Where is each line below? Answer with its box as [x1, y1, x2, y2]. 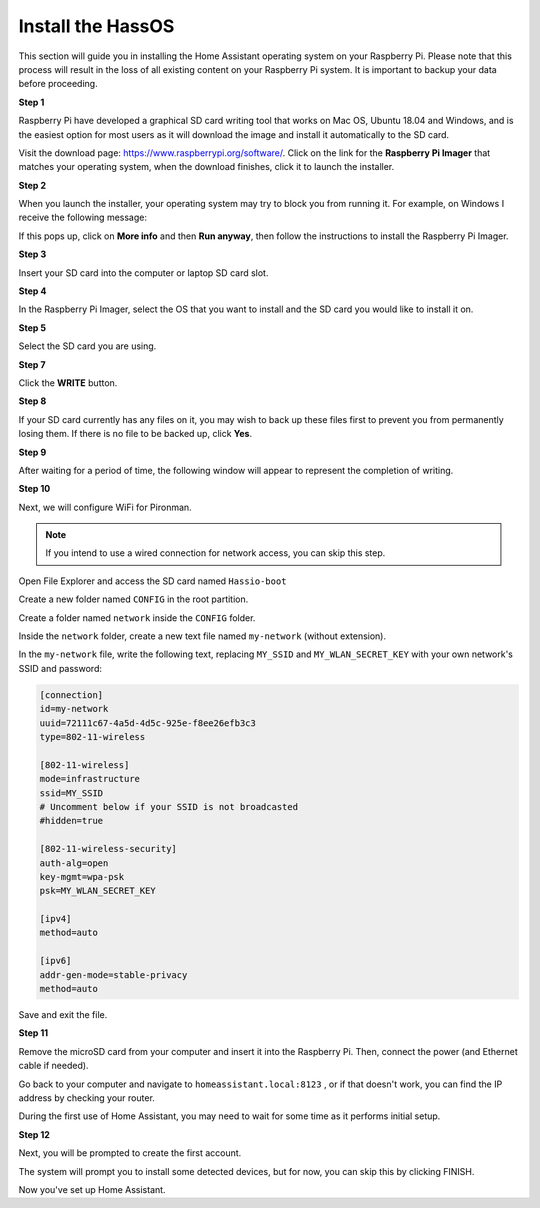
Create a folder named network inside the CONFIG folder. [18, 611, 256, 624]
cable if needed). [18, 1060, 89, 1072]
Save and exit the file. [18, 1009, 108, 1020]
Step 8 [18, 395, 47, 407]
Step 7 [18, 358, 46, 370]
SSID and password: [18, 662, 102, 674]
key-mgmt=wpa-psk [39, 871, 125, 882]
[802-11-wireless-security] [39, 843, 177, 855]
